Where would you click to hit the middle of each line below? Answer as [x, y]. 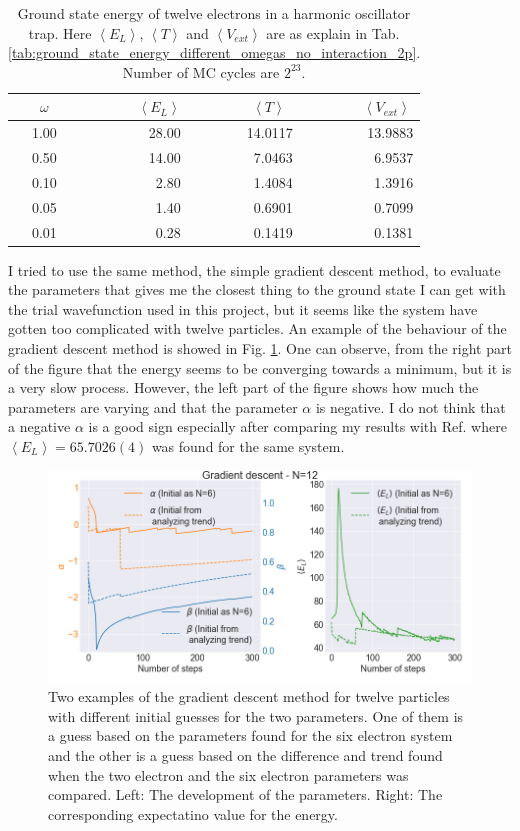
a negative [39, 426]
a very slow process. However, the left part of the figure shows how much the [243, 387]
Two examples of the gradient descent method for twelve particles [249, 696]
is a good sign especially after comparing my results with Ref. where [297, 426]
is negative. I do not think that [410, 406]
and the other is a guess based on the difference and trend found [245, 755]
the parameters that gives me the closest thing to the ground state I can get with [257, 289]
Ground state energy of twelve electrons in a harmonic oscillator [214, 13]
